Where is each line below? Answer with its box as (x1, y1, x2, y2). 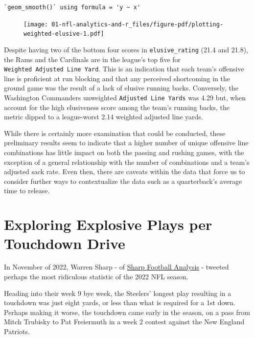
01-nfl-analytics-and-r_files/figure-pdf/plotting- (51, 21, 224, 28)
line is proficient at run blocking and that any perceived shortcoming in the (4, 73, 230, 83)
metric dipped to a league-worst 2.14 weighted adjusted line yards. (4, 112, 203, 122)
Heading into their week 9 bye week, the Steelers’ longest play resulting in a (4, 288, 231, 298)
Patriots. (4, 326, 30, 336)
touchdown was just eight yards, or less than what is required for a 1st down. (4, 297, 235, 308)
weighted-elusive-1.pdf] (23, 30, 104, 38)
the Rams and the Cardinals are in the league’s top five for (4, 54, 181, 64)
